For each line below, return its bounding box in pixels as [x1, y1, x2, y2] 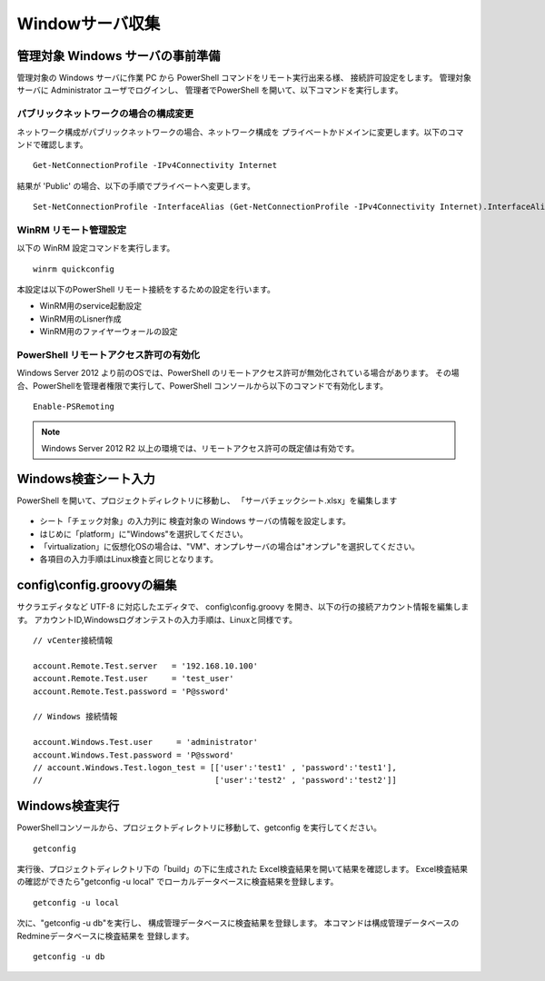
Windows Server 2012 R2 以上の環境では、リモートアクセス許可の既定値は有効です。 [41, 442, 360, 453]
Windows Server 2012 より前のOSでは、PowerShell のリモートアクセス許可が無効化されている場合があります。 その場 [16, 368, 460, 379]
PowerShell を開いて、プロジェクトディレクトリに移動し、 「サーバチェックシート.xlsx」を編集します [16, 495, 398, 506]
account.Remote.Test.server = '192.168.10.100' [33, 660, 259, 671]
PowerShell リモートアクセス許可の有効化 [16, 349, 200, 362]
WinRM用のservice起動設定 [39, 301, 143, 312]
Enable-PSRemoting [33, 401, 115, 412]
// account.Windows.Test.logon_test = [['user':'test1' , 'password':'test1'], [33, 763, 397, 773]
